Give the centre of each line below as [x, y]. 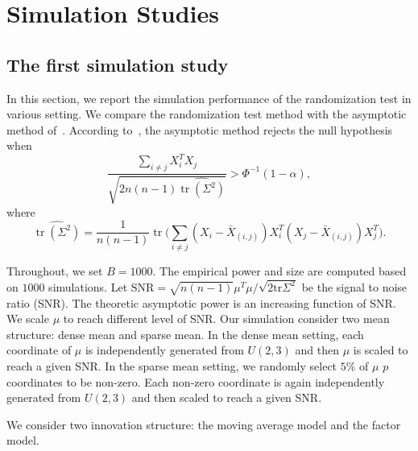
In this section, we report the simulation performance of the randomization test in [209, 98]
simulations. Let [88, 286]
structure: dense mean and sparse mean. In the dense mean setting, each [185, 334]
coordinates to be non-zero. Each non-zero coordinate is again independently [196, 381]
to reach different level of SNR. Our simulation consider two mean [226, 319]
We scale [28, 319]
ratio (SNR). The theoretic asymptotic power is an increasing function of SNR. [201, 302]
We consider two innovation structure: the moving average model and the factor [204, 424]
